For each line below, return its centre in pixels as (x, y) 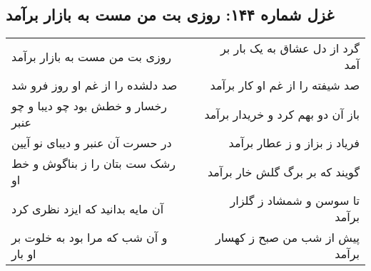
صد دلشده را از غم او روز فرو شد (95, 85)
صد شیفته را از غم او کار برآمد (285, 85)
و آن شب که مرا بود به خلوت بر (90, 238)
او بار (24, 254)
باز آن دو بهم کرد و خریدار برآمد (282, 114)
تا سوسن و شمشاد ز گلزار (295, 201)
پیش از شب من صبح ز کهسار (287, 238)
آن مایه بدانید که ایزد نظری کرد (88, 208)
